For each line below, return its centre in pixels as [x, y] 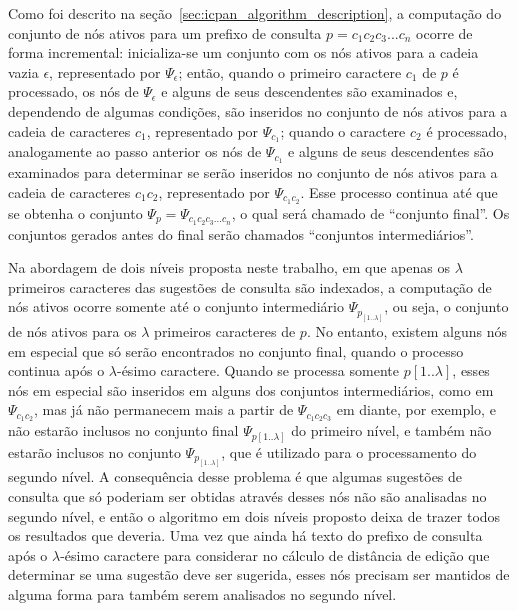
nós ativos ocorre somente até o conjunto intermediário [176, 306]
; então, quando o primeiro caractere [290, 71]
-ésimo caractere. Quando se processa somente [257, 370]
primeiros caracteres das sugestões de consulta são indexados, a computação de [250, 286]
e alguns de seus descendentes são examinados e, [309, 91]
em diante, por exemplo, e [416, 409]
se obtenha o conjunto [75, 212]
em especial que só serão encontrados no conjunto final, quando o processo [236, 350]
